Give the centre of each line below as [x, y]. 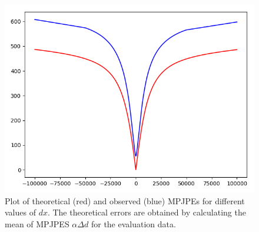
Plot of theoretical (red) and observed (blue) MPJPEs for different [125, 200]
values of [20, 212]
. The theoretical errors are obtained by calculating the [147, 212]
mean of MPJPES [37, 223]
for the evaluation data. [133, 223]
